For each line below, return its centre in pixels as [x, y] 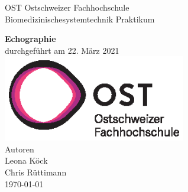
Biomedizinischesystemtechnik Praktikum [80, 19]
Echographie [30, 39]
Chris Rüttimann [36, 172]
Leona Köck [26, 160]
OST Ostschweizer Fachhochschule [67, 7]
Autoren [20, 149]
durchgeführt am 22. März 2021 [62, 50]
